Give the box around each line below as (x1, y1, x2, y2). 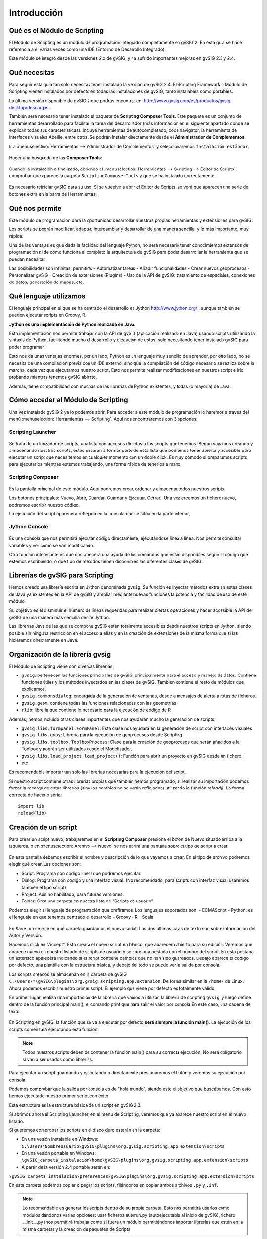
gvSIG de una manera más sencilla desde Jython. (9, 614, 110, 620)
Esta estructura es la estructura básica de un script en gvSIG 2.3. (9, 1102, 142, 1108)
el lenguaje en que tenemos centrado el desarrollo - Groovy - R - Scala (9, 914, 154, 920)
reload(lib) (18, 810, 47, 816)
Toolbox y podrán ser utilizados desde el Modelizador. (21, 746, 132, 752)
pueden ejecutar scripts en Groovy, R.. (9, 312, 88, 318)
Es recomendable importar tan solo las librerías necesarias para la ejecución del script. (9, 769, 186, 775)
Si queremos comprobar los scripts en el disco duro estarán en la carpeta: (9, 1127, 161, 1133)
